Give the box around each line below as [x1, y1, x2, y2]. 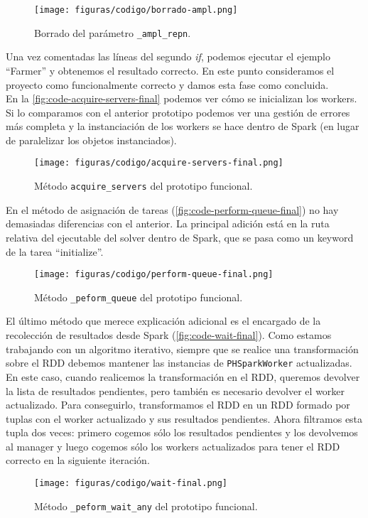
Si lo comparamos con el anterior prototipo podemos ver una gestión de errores [6, 104, 350, 119]
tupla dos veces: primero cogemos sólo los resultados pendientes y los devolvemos [6, 425, 358, 440]
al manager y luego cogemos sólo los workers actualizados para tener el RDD [6, 438, 340, 453]
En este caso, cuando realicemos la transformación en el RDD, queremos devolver [6, 369, 360, 384]
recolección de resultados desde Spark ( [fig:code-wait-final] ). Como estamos [6, 328, 332, 342]
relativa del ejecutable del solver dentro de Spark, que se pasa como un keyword [6, 230, 354, 244]
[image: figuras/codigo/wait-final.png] [34, 478, 228, 489]
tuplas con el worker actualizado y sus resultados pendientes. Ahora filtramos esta [6, 411, 363, 426]
